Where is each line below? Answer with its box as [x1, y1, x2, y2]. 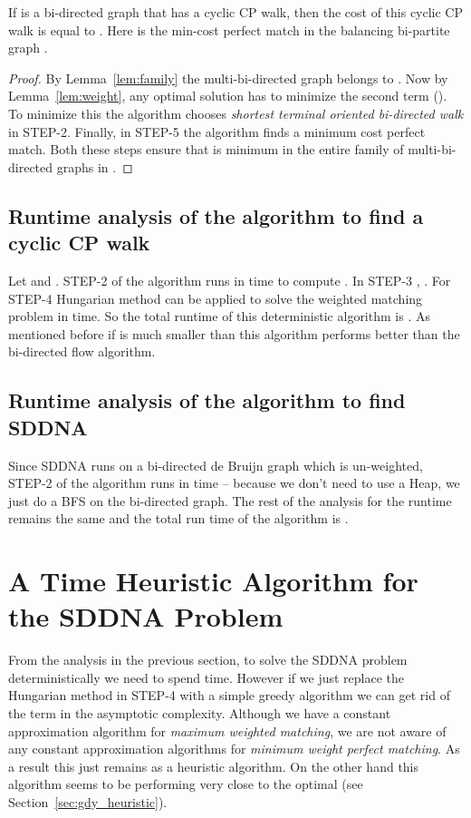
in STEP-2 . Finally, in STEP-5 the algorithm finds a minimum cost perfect [8, 122, 426, 141]
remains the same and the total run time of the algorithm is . [8, 509, 349, 528]
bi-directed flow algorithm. [8, 342, 156, 361]
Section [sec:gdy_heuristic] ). [8, 792, 168, 811]
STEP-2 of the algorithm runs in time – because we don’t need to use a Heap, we [8, 473, 460, 492]
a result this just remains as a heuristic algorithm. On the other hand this [8, 756, 419, 775]
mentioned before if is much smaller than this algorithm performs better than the [8, 324, 460, 343]
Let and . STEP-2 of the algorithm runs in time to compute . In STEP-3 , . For [8, 270, 451, 289]
